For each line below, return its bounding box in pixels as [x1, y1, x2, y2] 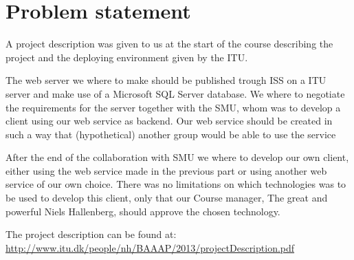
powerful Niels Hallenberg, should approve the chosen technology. [5, 204, 280, 218]
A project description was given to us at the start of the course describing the [5, 36, 333, 51]
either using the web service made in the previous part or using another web [5, 163, 327, 177]
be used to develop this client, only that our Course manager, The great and [5, 191, 328, 205]
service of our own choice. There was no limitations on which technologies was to [5, 177, 346, 191]
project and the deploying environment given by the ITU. [5, 50, 248, 64]
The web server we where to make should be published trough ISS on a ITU [5, 73, 327, 87]
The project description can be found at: [5, 227, 177, 241]
